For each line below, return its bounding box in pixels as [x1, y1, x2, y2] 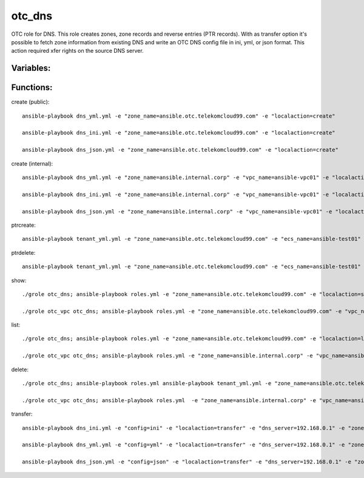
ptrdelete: [11, 249, 36, 256]
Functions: [11, 82, 53, 93]
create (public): [11, 98, 50, 106]
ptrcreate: [11, 221, 36, 229]
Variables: [11, 63, 51, 73]
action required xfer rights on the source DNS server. [11, 47, 144, 55]
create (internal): [11, 160, 53, 167]
